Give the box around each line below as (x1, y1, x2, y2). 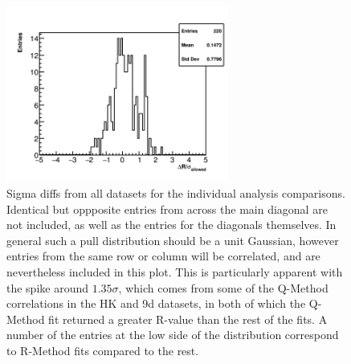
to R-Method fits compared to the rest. (6, 342, 199, 358)
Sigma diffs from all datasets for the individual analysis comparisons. (6, 185, 345, 202)
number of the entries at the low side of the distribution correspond (6, 326, 339, 343)
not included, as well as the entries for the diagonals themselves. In (6, 216, 337, 233)
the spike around (6, 279, 89, 296)
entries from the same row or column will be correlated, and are (6, 247, 320, 264)
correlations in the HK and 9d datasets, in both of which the (6, 295, 306, 312)
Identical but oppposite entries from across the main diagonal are (6, 200, 328, 217)
